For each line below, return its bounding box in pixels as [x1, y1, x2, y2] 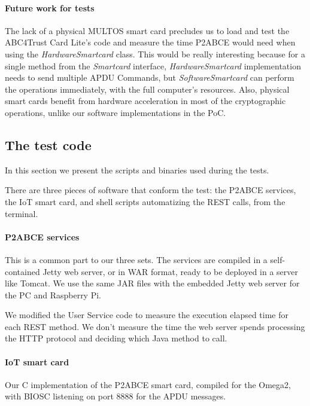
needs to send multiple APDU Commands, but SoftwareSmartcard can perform [5, 71, 294, 84]
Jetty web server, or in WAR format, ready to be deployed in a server [42, 265, 299, 277]
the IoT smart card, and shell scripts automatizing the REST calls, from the [5, 195, 285, 207]
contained [5, 265, 40, 277]
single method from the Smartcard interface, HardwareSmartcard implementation [5, 59, 301, 72]
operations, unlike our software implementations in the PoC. [5, 106, 226, 118]
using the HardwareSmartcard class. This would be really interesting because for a [5, 47, 305, 60]
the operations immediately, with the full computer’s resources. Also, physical [5, 83, 290, 95]
